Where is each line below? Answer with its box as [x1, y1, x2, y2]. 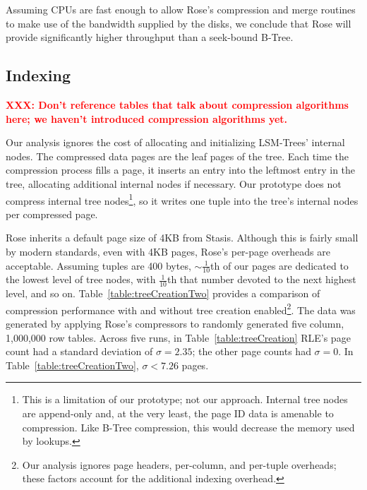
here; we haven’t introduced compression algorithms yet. [6, 111, 288, 126]
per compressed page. [6, 206, 98, 221]
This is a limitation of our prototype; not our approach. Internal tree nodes [22, 392, 348, 407]
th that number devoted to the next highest [167, 272, 356, 287]
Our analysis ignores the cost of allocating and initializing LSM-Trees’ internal [6, 135, 345, 150]
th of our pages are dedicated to [210, 258, 349, 273]
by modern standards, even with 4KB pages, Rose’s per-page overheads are [6, 244, 330, 258]
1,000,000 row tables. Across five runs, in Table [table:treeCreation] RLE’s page [6, 330, 351, 345]
